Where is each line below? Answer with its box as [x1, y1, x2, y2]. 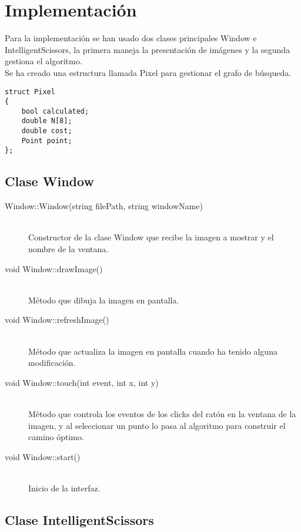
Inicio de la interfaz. [28, 481, 101, 494]
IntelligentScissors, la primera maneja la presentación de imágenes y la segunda [5, 43, 290, 55]
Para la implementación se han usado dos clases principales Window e [5, 32, 257, 44]
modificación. [28, 356, 76, 369]
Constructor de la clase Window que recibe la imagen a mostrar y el [28, 231, 274, 243]
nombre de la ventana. [28, 243, 109, 255]
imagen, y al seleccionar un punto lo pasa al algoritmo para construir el [28, 419, 286, 431]
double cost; [21, 127, 72, 136]
